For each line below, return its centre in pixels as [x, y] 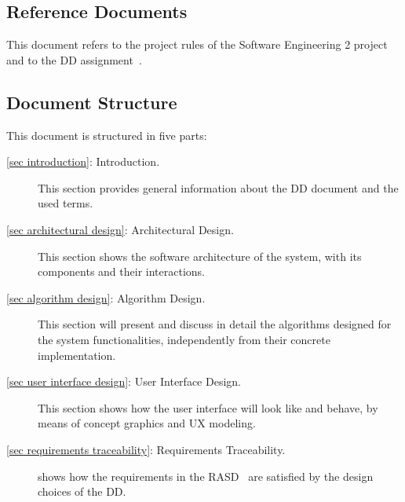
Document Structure [92, 102]
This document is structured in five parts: [107, 135]
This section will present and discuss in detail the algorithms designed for [215, 324]
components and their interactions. [121, 271]
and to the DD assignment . [74, 59]
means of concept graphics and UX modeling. [147, 423]
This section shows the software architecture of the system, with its [200, 256]
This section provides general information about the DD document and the [218, 187]
